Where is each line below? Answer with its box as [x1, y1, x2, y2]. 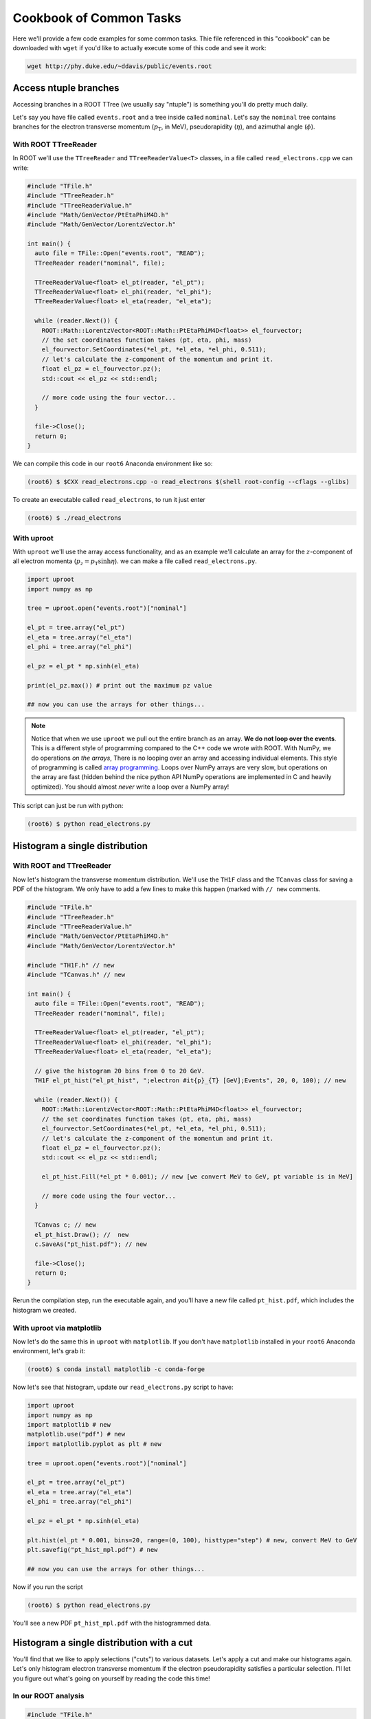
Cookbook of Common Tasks [12, 10, 181, 25]
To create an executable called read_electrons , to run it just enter [12, 496, 206, 504]
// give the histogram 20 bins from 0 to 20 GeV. [34, 1066, 205, 1075]
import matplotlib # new [27, 1421, 111, 1429]
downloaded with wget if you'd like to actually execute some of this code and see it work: [12, 43, 267, 52]
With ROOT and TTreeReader [12, 861, 111, 871]
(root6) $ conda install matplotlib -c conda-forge [27, 1366, 205, 1373]
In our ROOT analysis [12, 1691, 85, 1701]
